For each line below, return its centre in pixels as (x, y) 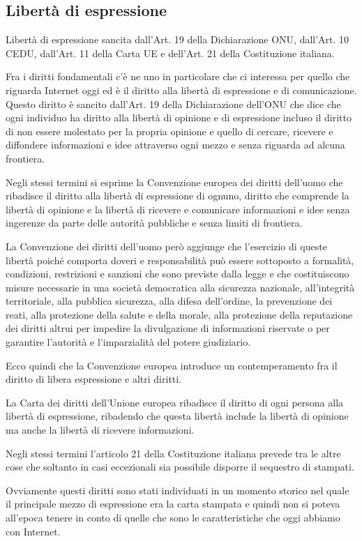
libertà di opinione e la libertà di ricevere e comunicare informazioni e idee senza (178, 209)
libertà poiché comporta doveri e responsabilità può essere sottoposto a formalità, (180, 260)
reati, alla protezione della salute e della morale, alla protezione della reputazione (179, 314)
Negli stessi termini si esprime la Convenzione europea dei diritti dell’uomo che (174, 182)
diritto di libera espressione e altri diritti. (94, 379)
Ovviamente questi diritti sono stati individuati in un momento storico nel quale (178, 490)
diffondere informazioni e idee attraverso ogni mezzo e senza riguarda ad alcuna (175, 145)
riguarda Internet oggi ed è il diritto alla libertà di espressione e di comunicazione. (181, 90)
